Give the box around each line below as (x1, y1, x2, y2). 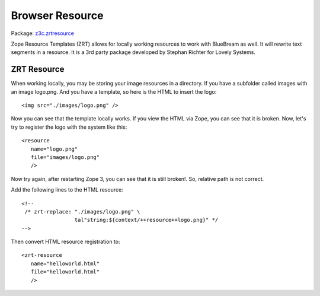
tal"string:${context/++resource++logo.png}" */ (74, 217, 219, 224)
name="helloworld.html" (30, 260, 100, 267)
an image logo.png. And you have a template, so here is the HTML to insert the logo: (11, 88, 217, 95)
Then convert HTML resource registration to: (11, 238, 120, 246)
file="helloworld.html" (30, 269, 100, 275)
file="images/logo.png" (30, 154, 100, 160)
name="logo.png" (30, 145, 78, 152)
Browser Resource (11, 9, 104, 22)
